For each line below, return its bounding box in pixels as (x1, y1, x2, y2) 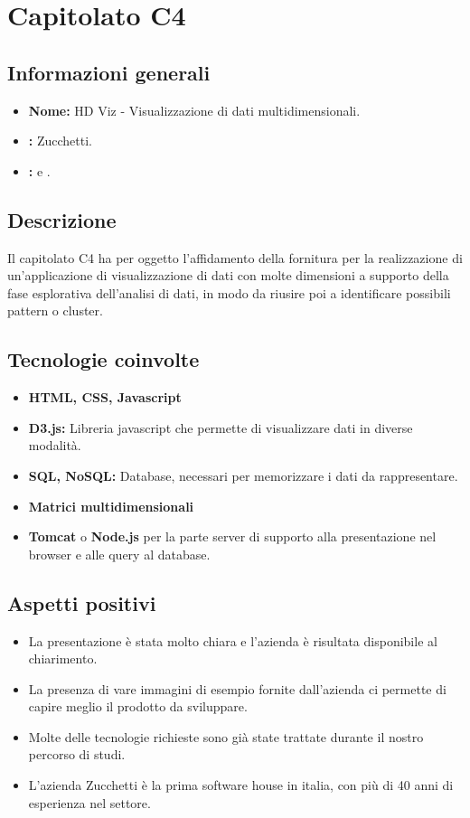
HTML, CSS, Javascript (28, 388, 182, 407)
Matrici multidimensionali (28, 496, 194, 515)
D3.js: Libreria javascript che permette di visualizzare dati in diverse (28, 418, 413, 437)
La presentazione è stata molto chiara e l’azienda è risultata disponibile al (28, 631, 437, 650)
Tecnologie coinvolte (7, 345, 200, 373)
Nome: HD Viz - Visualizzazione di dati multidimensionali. (28, 100, 361, 119)
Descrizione (7, 205, 117, 233)
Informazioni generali (7, 58, 211, 86)
